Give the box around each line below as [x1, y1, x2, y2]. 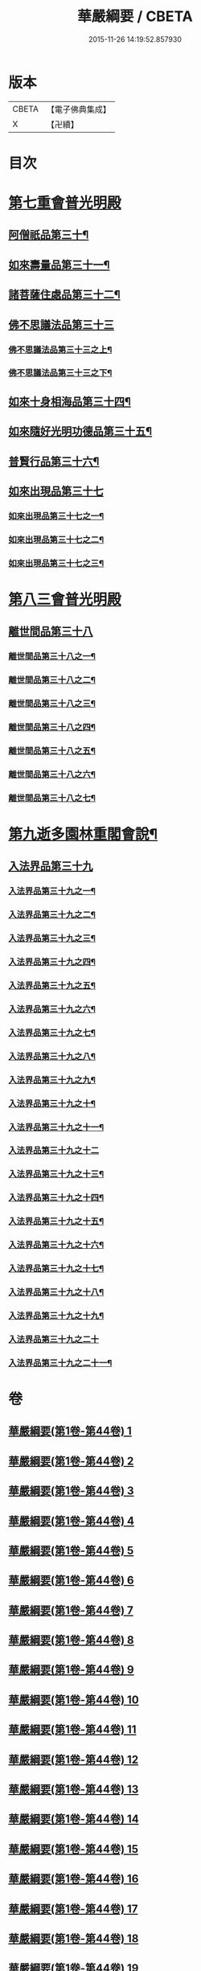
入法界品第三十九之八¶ [8, 1050, 96, 1061]
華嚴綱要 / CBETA [77, 7, 193, 26]
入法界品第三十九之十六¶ [8, 1239, 105, 1250]
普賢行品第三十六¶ [8, 454, 100, 468]
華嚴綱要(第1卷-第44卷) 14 [8, 1813, 139, 1826]
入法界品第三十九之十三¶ [8, 1168, 105, 1180]
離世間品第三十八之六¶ [8, 769, 96, 780]
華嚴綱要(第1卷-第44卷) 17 [8, 1902, 138, 1916]
